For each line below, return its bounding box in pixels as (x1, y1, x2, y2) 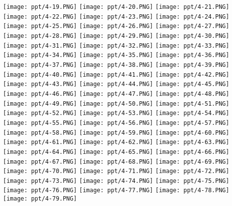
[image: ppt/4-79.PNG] (3, 195, 77, 203)
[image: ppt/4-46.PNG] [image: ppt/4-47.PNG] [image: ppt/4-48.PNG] (3, 90, 230, 97)
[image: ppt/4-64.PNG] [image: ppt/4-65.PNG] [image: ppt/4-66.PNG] (3, 148, 230, 155)
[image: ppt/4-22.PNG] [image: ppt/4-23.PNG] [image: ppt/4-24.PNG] (3, 13, 230, 20)
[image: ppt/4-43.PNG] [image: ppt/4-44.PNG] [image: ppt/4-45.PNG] (3, 81, 230, 88)
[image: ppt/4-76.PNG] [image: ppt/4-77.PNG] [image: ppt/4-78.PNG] (3, 187, 230, 194)
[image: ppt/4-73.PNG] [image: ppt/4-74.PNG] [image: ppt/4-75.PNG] (3, 177, 230, 184)
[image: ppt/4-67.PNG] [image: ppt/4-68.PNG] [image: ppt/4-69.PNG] (3, 158, 230, 165)
